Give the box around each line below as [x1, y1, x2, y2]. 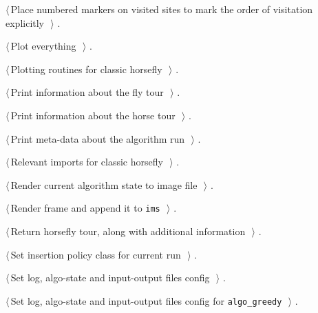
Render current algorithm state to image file [10, 177, 198, 192]
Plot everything [10, 39, 76, 53]
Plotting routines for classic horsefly [10, 61, 162, 76]
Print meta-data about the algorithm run [10, 131, 185, 145]
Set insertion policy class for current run [10, 247, 181, 261]
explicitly [6, 15, 45, 30]
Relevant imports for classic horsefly [10, 154, 163, 169]
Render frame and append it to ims [10, 201, 160, 215]
